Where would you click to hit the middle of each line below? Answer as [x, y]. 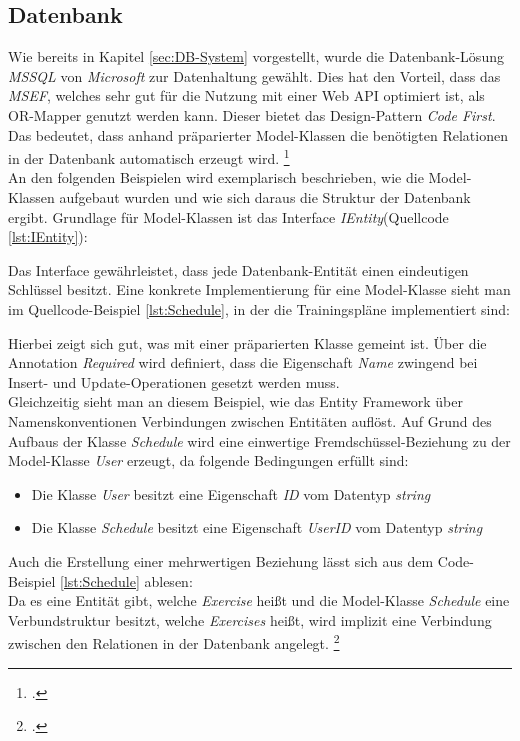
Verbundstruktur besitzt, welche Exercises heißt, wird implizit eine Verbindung [250, 619]
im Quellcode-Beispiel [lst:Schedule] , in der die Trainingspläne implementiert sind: [259, 308]
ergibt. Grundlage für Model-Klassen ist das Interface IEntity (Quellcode [228, 216]
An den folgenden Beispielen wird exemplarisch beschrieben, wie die [216, 177]
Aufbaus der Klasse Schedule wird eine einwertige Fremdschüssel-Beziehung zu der [259, 440]
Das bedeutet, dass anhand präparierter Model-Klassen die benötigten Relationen [258, 134]
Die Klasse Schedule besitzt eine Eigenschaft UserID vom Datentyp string [257, 527]
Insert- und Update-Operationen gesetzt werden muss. [174, 381]
